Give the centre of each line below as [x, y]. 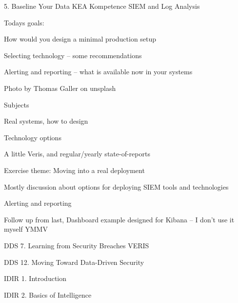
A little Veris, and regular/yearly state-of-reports [77, 154]
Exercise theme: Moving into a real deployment [74, 170]
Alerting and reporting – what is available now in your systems [98, 72]
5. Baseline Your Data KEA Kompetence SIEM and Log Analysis [102, 6]
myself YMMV [26, 229]
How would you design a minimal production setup [80, 39]
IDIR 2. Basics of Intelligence [48, 294]
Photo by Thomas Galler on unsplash [60, 88]
